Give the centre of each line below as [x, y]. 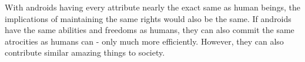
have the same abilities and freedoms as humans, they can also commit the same [150, 30]
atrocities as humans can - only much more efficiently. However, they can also [144, 41]
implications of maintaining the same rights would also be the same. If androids [148, 18]
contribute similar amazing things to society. [85, 52]
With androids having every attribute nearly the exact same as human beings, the [152, 7]
